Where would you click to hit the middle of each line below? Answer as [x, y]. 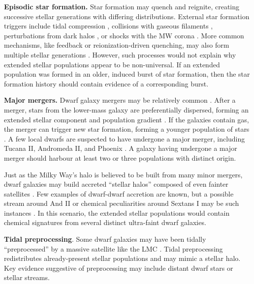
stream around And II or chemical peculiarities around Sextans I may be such [122, 203]
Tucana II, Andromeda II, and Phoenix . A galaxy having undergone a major [121, 148]
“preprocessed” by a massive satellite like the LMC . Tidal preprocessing [113, 248]
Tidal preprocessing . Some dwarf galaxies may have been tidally [105, 239]
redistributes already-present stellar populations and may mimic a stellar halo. [122, 258]
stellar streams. [27, 277]
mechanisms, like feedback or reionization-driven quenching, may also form [117, 45]
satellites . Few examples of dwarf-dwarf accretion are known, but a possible [119, 193]
